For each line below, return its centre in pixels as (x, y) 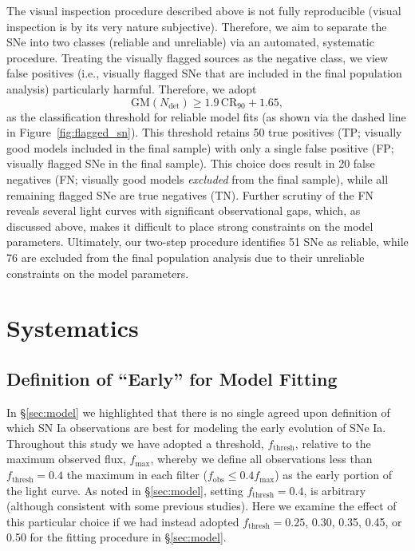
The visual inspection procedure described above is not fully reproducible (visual (204, 10)
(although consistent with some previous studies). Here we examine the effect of (202, 506)
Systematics (73, 328)
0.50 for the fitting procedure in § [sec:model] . (117, 537)
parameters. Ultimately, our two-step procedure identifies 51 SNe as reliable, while (207, 242)
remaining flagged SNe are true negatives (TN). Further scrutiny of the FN (190, 194)
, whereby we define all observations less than (261, 459)
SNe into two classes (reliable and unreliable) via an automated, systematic (190, 42)
